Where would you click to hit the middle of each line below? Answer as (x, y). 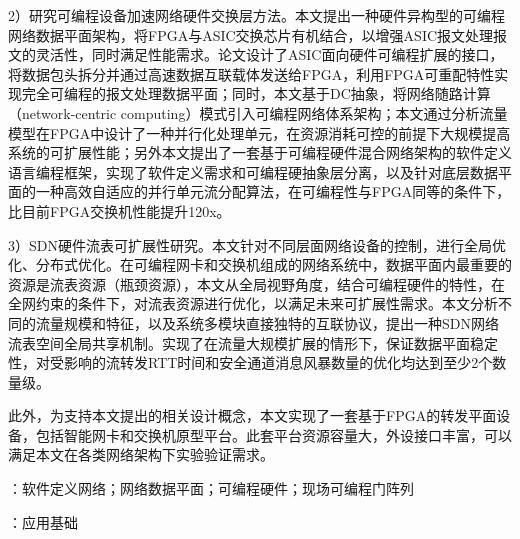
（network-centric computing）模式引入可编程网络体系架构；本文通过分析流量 (258, 112)
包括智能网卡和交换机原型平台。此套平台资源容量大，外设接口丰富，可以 (273, 434)
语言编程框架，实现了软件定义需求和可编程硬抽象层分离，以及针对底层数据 (253, 171)
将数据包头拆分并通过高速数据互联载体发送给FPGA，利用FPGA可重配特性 (251, 73)
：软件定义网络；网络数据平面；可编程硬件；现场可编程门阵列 (211, 488)
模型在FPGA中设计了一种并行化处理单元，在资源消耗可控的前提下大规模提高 (259, 132)
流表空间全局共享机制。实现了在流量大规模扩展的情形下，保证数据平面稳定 (253, 342)
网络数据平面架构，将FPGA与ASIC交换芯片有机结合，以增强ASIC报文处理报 (258, 34)
